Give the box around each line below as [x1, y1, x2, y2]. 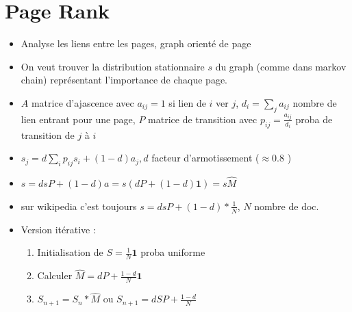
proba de [295, 112, 333, 126]
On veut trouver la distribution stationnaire [21, 59, 205, 73]
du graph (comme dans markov [215, 59, 347, 73]
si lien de [168, 95, 206, 109]
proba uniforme [140, 245, 205, 259]
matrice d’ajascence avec [31, 95, 134, 109]
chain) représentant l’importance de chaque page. [21, 73, 227, 87]
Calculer [37, 268, 73, 283]
